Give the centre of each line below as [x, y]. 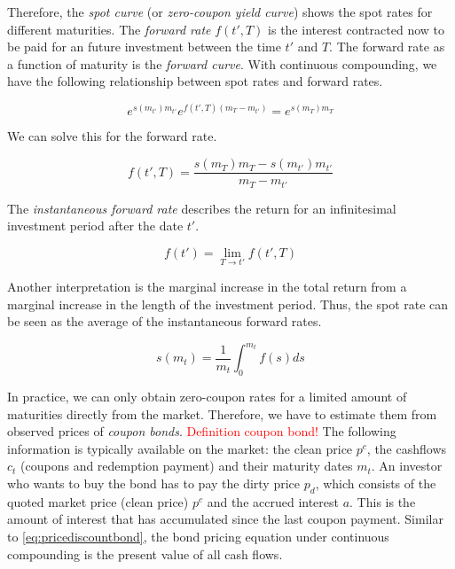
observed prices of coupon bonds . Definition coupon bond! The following [202, 431]
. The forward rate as [387, 47]
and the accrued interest [273, 501]
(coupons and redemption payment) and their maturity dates [187, 466]
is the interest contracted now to [356, 29]
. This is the [383, 501]
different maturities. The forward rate [109, 29]
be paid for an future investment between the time [144, 47]
